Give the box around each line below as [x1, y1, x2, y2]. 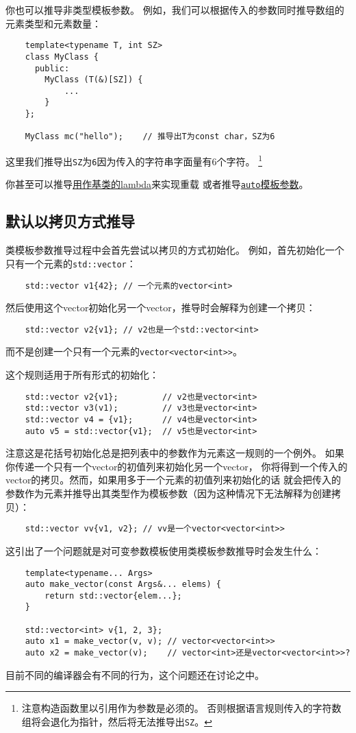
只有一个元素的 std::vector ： [5, 256, 136, 270]
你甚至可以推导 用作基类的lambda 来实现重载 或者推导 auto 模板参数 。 [5, 177, 309, 191]
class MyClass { [25, 51, 99, 62]
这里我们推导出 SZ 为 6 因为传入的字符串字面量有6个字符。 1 [5, 152, 263, 168]
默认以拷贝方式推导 [5, 211, 135, 232]
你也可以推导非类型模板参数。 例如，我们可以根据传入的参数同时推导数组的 [5, 3, 344, 16]
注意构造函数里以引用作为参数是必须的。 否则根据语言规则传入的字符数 [21, 701, 342, 715]
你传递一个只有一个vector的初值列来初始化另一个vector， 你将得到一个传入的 [5, 459, 348, 473]
